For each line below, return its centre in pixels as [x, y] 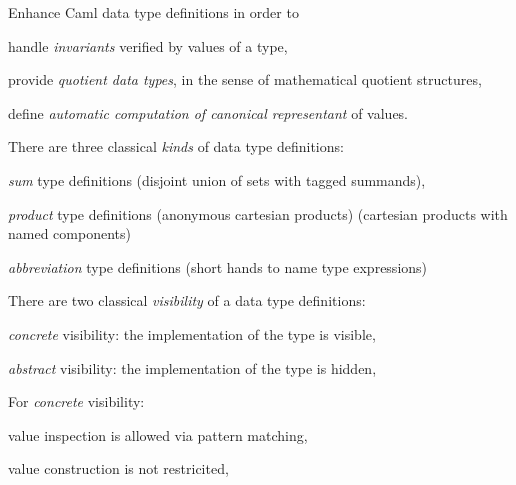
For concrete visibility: [76, 401]
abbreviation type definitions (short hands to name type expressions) [218, 266]
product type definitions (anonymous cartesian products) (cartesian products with [258, 213]
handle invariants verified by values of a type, [148, 45]
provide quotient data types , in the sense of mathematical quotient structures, [245, 79]
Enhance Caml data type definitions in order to [153, 12]
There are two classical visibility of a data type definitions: [187, 300]
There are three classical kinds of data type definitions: [176, 146]
